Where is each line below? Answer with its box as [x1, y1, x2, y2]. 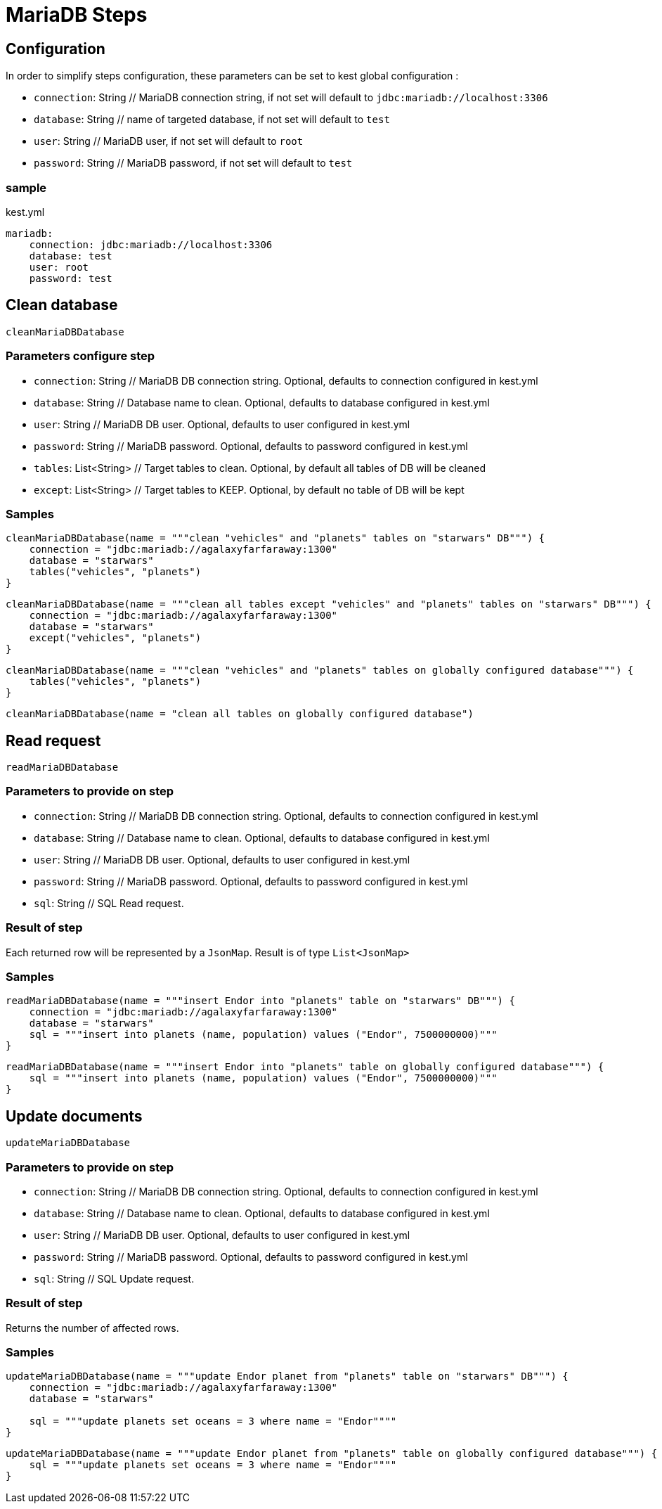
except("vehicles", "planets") [29, 632, 202, 644]
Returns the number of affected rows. [6, 1321, 179, 1334]
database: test [29, 250, 112, 262]
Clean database [6, 296, 118, 314]
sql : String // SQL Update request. [34, 1272, 195, 1285]
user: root [29, 261, 89, 273]
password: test [29, 272, 112, 284]
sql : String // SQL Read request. [34, 897, 184, 909]
